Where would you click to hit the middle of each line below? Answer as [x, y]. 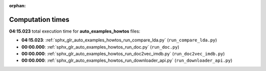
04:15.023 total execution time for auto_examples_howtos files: [75, 31]
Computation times [39, 19]
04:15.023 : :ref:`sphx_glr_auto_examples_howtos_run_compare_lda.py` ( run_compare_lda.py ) [119, 40]
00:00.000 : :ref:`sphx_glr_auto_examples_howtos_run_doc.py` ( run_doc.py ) [100, 47]
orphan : [17, 6]
